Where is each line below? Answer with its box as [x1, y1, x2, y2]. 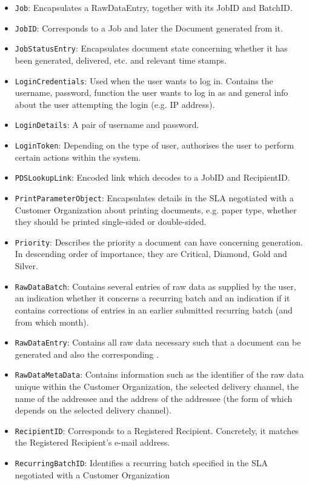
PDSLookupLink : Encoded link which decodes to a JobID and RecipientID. [15, 171, 290, 184]
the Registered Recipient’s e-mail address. [15, 436, 170, 449]
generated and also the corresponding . [15, 347, 159, 360]
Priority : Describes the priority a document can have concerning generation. [15, 235, 303, 248]
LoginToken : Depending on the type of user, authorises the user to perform [15, 139, 294, 152]
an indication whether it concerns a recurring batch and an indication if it [15, 292, 290, 304]
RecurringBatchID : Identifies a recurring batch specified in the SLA [15, 457, 268, 469]
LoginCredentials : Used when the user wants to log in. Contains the [15, 74, 273, 87]
